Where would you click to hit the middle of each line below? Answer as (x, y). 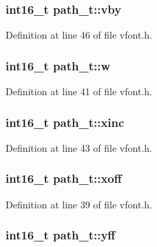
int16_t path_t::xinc (65, 122)
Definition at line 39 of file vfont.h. (79, 204)
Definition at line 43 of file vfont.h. (79, 147)
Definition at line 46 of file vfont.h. (79, 35)
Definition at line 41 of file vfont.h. (79, 91)
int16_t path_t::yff (61, 235)
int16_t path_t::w (58, 65)
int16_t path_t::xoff (64, 178)
